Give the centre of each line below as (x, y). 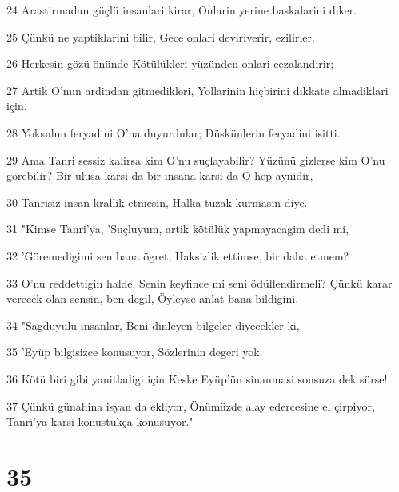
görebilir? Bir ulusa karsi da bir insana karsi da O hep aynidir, (160, 175)
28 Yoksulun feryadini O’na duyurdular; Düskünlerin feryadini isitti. (174, 132)
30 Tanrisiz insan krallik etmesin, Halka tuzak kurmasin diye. (157, 202)
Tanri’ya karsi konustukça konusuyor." (100, 421)
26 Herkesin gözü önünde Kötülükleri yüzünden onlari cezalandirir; (170, 63)
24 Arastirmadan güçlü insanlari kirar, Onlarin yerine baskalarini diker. (182, 10)
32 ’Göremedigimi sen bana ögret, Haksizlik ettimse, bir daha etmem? (178, 255)
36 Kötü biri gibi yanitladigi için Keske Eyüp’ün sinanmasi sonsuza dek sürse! (197, 378)
